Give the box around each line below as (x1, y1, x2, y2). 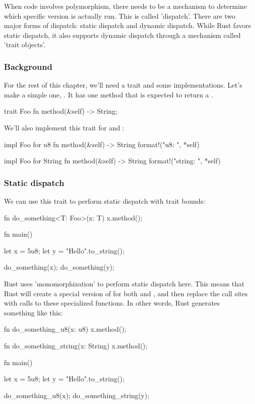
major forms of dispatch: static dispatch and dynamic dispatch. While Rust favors (4, 20, 251, 31)
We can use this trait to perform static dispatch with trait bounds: (4, 195, 205, 206)
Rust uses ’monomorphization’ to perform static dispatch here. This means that (4, 278, 245, 288)
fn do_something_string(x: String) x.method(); (4, 340, 148, 350)
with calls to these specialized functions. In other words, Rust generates (4, 298, 220, 308)
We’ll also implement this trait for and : (4, 122, 125, 132)
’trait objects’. (4, 39, 46, 50)
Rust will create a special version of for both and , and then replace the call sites (4, 288, 248, 298)
